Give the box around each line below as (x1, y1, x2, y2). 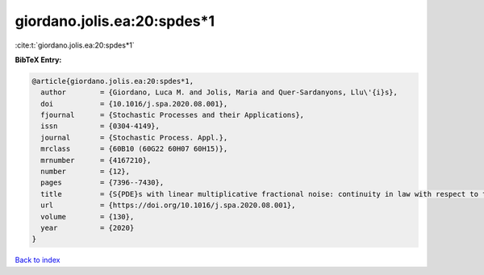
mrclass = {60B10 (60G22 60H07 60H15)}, (40, 144, 228, 153)
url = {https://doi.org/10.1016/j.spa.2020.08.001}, (40, 201, 296, 210)
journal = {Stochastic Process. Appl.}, (40, 133, 228, 142)
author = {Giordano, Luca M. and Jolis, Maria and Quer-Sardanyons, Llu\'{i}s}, (40, 88, 398, 97)
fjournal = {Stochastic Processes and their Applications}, (40, 110, 305, 120)
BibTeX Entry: (15, 55, 62, 65)
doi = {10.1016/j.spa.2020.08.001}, (40, 99, 228, 108)
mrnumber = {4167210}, (40, 156, 152, 165)
